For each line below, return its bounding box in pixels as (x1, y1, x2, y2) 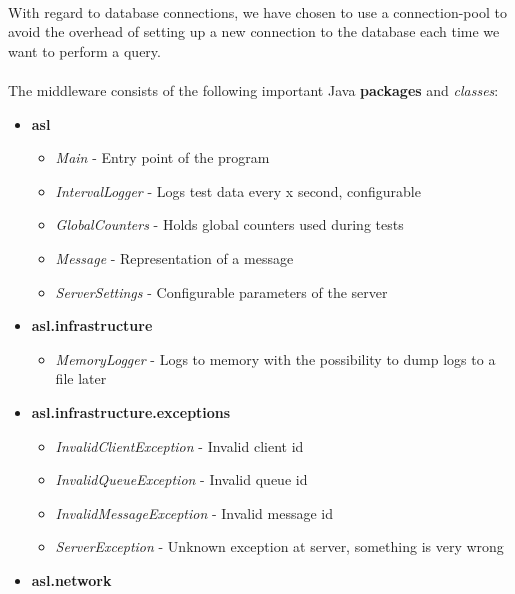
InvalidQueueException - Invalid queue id (55, 469, 308, 490)
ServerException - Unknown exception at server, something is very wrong (55, 536, 504, 557)
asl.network (31, 569, 112, 590)
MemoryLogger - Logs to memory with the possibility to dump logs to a (55, 348, 496, 369)
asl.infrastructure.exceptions (31, 401, 231, 422)
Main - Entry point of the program (55, 147, 270, 168)
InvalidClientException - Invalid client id (55, 435, 304, 456)
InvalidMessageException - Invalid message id (55, 502, 333, 523)
